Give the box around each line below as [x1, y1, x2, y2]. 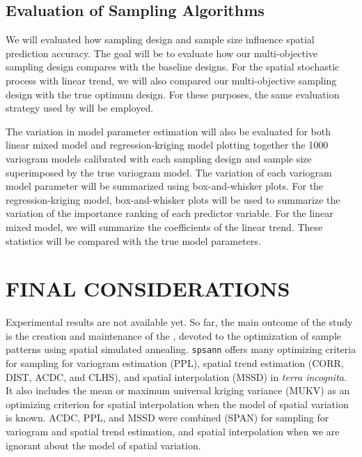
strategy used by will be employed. [6, 100, 154, 115]
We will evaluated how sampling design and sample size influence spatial [6, 32, 315, 47]
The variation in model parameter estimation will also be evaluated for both [6, 123, 331, 138]
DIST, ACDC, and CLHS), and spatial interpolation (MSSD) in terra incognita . [6, 369, 347, 384]
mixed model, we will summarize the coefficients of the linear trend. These [6, 219, 323, 234]
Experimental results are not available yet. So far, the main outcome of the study [6, 315, 353, 329]
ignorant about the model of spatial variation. [6, 437, 201, 452]
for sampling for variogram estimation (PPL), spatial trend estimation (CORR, [6, 356, 344, 370]
